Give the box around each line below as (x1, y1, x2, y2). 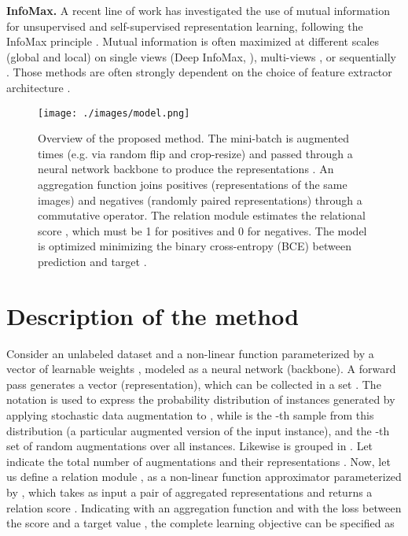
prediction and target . (38, 253, 147, 269)
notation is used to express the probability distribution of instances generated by (6, 391, 395, 408)
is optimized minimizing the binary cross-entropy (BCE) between (38, 238, 351, 254)
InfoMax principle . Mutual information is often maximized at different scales (6, 33, 380, 50)
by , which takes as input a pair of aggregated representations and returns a (6, 484, 373, 501)
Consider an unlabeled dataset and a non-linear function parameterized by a (6, 345, 374, 361)
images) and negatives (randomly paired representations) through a (38, 191, 362, 208)
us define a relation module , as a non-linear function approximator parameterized (6, 468, 402, 485)
